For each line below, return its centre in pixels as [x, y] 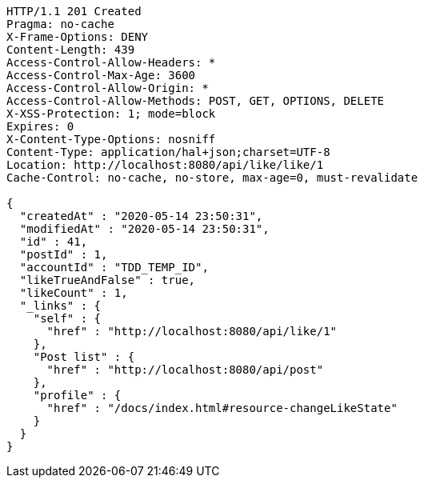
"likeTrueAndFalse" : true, [108, 280]
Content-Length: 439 [71, 50]
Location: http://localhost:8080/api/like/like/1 [165, 165]
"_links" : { [60, 306]
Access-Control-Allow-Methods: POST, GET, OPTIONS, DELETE [196, 101]
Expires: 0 [40, 126]
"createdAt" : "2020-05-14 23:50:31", [141, 216]
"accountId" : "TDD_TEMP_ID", [114, 267]
